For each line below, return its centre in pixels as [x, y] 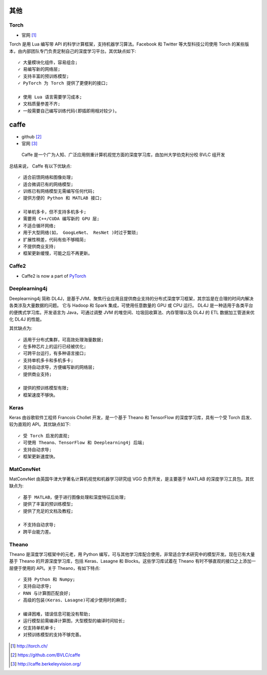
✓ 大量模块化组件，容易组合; [48, 62]
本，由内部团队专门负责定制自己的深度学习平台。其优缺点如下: [73, 51]
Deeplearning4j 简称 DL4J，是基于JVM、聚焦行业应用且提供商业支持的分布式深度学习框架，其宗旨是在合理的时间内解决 [132, 298]
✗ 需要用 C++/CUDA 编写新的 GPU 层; [59, 219]
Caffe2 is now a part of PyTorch [54, 276]
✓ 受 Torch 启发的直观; [44, 436]
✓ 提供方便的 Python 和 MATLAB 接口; [60, 198]
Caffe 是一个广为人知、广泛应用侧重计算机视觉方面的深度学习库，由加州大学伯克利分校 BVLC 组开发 [123, 155]
